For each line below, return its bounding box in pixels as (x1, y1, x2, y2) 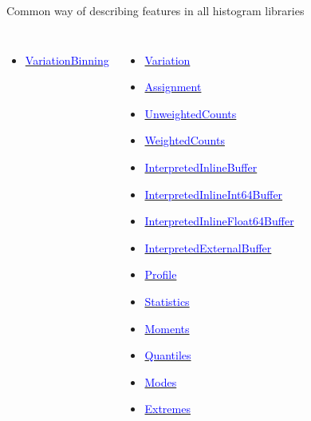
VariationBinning (25, 51, 109, 68)
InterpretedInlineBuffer (144, 158, 258, 175)
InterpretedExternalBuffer (144, 239, 272, 256)
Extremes (144, 400, 191, 417)
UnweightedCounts (144, 105, 237, 121)
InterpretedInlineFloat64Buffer (144, 212, 294, 229)
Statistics (144, 292, 190, 309)
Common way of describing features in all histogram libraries (6, 2, 305, 18)
